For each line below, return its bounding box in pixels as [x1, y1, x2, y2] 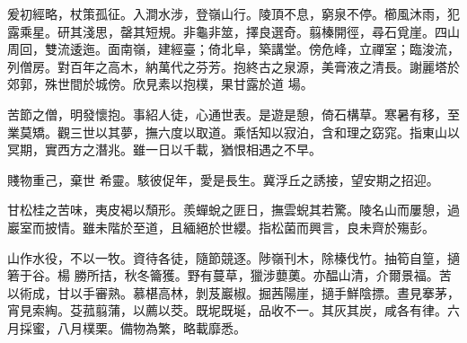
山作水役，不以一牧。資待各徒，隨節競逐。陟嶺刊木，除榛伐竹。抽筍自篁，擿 [7, 248, 460, 267]
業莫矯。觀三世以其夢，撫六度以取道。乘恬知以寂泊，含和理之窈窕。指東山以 [7, 122, 460, 141]
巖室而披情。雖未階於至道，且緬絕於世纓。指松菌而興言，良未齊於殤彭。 [7, 217, 435, 236]
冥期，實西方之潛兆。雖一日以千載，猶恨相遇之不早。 [7, 140, 322, 159]
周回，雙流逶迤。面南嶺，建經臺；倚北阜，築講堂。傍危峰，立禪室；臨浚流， [7, 40, 460, 58]
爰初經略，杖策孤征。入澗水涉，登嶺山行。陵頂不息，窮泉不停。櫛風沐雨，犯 [7, 4, 460, 22]
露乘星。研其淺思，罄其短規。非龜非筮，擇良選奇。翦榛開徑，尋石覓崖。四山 [7, 22, 460, 40]
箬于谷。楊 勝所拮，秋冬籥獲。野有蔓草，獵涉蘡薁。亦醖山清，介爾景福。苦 [7, 266, 452, 285]
